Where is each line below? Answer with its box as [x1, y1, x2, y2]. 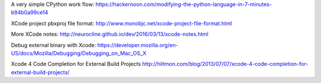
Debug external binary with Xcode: [11, 41, 96, 48]
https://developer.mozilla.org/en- [97, 41, 178, 48]
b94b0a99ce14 [11, 9, 49, 16]
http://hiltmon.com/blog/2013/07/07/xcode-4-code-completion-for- [141, 61, 309, 68]
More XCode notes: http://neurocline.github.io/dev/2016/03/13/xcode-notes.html [11, 31, 209, 38]
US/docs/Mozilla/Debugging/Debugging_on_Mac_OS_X [11, 49, 147, 57]
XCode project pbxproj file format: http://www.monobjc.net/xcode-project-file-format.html [11, 19, 232, 26]
